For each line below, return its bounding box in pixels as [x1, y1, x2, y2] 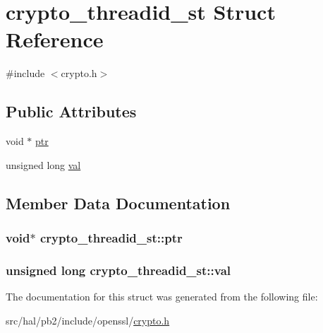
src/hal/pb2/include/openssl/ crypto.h [6, 312, 170, 327]
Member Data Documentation [6, 192, 231, 214]
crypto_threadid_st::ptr [39, 229, 183, 246]
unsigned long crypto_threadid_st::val [6, 261, 231, 279]
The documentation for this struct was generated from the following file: [6, 289, 318, 304]
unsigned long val [6, 157, 81, 172]
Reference [6, 25, 104, 54]
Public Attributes [6, 100, 137, 122]
